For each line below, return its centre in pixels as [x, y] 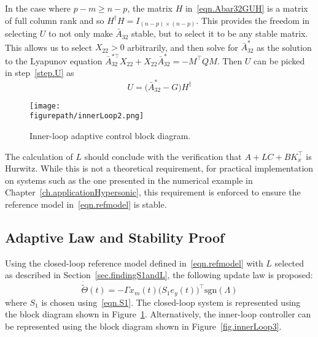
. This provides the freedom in [253, 20]
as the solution [284, 47]
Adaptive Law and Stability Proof [115, 237]
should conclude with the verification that [163, 156]
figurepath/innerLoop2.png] [87, 116]
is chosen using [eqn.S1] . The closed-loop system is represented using [171, 302]
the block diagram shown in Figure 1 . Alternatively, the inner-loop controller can [158, 314]
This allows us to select [49, 47]
